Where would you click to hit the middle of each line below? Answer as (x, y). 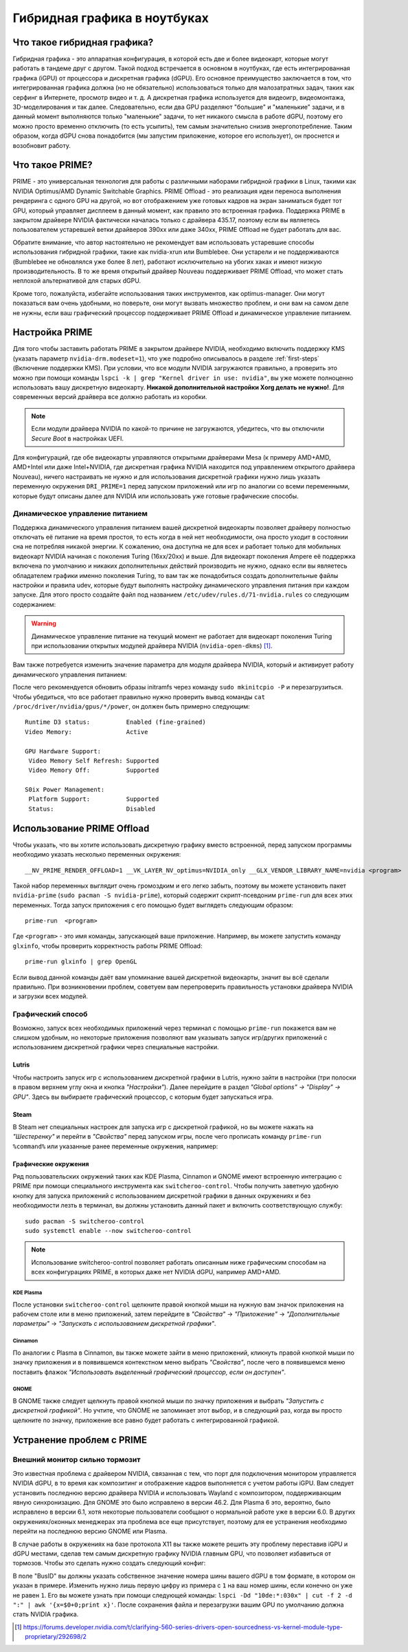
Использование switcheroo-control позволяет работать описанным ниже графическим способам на (179, 1262)
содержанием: (34, 604)
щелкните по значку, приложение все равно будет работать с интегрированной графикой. (146, 1420)
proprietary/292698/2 (56, 1637)
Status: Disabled (92, 809)
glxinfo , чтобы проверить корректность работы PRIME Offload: (107, 945)
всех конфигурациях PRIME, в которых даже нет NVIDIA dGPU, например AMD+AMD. (156, 1272)
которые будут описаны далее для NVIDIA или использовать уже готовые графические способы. (156, 496)
